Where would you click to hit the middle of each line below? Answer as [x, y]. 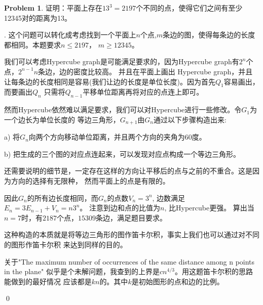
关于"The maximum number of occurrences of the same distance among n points [129, 261]
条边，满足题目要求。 [131, 217]
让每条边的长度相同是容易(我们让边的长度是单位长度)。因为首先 [110, 81]
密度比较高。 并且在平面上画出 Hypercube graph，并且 [163, 71]
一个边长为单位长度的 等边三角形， [62, 119]
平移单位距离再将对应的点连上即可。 [143, 92]
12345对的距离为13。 [38, 17]
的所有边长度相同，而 [63, 198]
